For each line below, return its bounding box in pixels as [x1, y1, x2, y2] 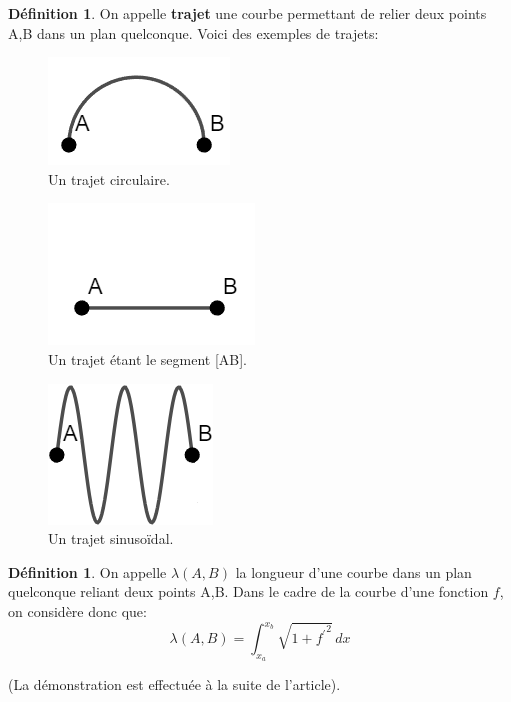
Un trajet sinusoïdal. [48, 528, 174, 549]
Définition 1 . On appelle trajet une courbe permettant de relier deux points [8, 3, 487, 23]
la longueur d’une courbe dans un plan [235, 561, 472, 582]
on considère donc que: [8, 600, 147, 621]
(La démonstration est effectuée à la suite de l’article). [8, 674, 341, 695]
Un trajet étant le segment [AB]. [48, 348, 248, 369]
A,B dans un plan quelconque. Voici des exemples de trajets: [8, 22, 379, 43]
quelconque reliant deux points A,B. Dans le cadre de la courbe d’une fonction [8, 581, 489, 602]
